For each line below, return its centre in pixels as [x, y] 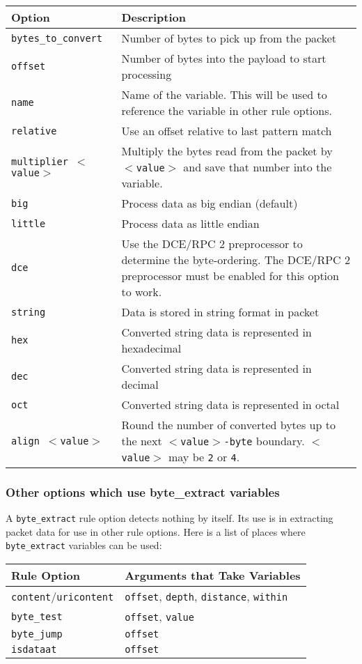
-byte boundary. [264, 441]
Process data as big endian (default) [210, 203]
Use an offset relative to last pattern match [227, 131]
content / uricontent [63, 596]
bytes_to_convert [57, 38]
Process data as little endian [190, 223]
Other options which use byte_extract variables [143, 492]
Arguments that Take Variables [213, 576]
